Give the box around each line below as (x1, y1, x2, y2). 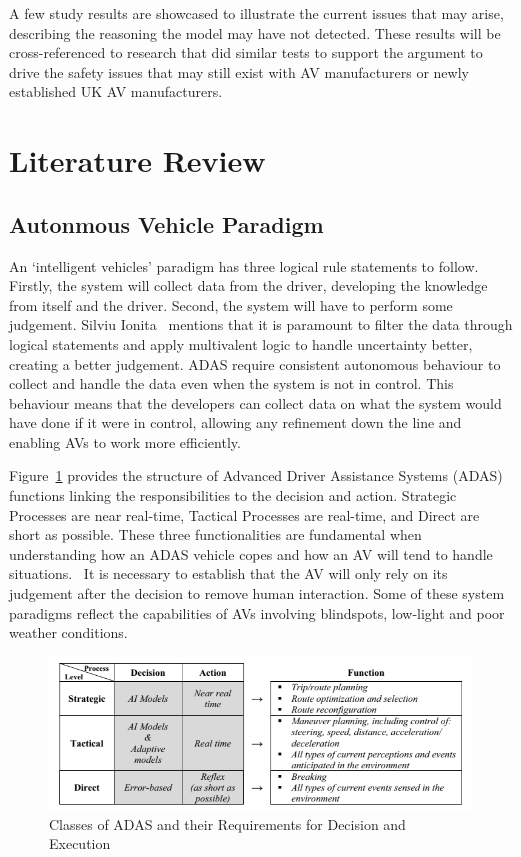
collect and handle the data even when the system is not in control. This (9, 373, 454, 394)
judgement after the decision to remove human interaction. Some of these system (9, 583, 505, 604)
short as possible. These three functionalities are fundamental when (9, 524, 422, 545)
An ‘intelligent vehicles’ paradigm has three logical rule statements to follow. (9, 255, 479, 276)
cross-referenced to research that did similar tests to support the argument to (9, 42, 483, 63)
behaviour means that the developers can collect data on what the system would (9, 392, 502, 413)
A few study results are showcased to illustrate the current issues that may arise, (9, 3, 504, 23)
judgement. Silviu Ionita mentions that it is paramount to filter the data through (9, 314, 513, 335)
